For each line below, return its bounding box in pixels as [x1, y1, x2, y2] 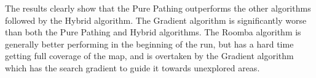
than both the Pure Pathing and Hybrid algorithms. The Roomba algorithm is [5, 26, 301, 38]
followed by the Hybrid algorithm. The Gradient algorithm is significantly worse [5, 13, 307, 26]
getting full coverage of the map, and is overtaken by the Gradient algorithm [5, 49, 294, 62]
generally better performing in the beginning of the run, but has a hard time [5, 37, 294, 50]
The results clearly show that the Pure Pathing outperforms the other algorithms [5, 2, 311, 14]
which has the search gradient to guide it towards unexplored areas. [5, 61, 260, 74]
